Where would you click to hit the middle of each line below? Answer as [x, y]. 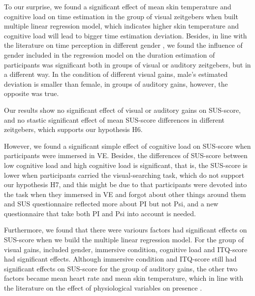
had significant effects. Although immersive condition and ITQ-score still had [120, 259]
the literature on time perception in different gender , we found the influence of [123, 45]
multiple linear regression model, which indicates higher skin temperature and [121, 26]
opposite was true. [32, 93]
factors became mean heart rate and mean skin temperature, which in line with [124, 278]
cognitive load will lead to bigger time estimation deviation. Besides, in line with [126, 35]
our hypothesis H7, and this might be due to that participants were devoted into [126, 184]
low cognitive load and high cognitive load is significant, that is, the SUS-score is [126, 165]
